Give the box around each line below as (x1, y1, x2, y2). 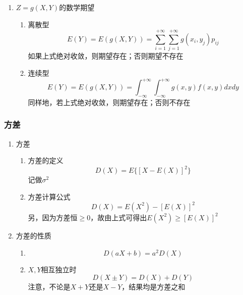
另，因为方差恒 (28, 212, 78, 222)
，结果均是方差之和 (121, 281, 186, 292)
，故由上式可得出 (90, 212, 147, 222)
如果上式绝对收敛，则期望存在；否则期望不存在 (28, 51, 184, 61)
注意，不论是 (28, 281, 71, 292)
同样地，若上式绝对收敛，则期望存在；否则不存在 (28, 96, 191, 107)
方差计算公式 (28, 191, 71, 202)
